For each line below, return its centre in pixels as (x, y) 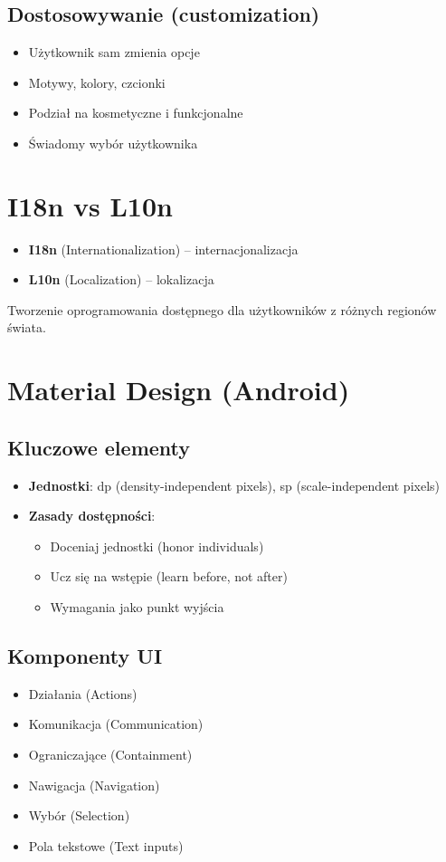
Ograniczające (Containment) (110, 755)
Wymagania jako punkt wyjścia (137, 607)
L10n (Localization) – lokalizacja (121, 279)
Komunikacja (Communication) (116, 724)
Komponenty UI (85, 656)
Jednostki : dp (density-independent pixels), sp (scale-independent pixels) (234, 485)
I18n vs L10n (90, 205)
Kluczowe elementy (99, 447)
